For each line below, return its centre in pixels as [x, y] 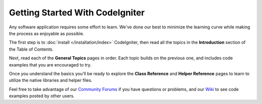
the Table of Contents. [31, 49]
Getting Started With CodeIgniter [77, 13]
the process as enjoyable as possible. [47, 33]
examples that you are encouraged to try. [50, 65]
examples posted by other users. [42, 96]
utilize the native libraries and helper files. [51, 80]
